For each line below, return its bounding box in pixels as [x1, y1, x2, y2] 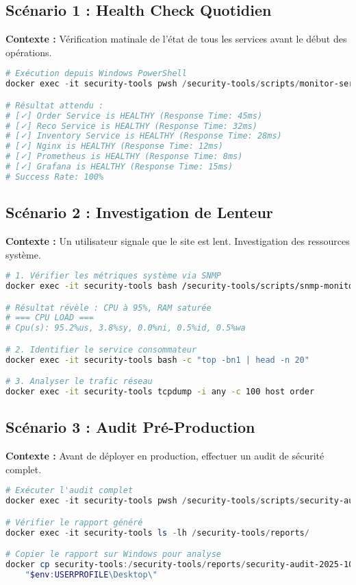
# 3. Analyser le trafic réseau [5, 377, 153, 387]
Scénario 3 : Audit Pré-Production [5, 416, 255, 438]
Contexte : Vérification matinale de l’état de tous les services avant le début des [5, 32, 347, 46]
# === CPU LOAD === [5, 313, 94, 323]
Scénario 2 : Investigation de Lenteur [5, 202, 273, 223]
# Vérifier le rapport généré [5, 517, 143, 527]
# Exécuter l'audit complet [5, 486, 133, 496]
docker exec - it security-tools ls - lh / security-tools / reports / [5, 527, 309, 538]
